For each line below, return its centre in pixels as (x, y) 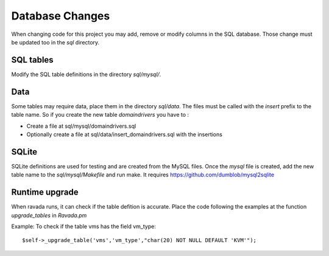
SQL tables (33, 60)
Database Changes (61, 16)
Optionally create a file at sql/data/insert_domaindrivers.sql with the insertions (124, 134)
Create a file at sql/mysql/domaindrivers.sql (81, 126)
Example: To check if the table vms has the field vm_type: (84, 226)
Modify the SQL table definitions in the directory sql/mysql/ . (86, 74)
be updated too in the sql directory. (55, 42)
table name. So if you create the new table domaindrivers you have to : (100, 115)
